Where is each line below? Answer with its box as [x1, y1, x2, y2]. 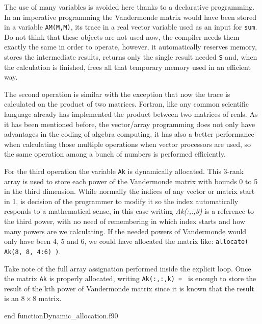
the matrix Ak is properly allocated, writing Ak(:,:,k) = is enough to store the [4, 273, 256, 284]
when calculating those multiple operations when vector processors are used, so [4, 138, 251, 149]
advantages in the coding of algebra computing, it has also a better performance [4, 129, 254, 139]
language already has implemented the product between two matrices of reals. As [4, 109, 258, 119]
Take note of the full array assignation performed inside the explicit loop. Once [4, 263, 251, 273]
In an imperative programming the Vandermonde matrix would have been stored [4, 11, 256, 22]
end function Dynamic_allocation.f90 [4, 310, 118, 320]
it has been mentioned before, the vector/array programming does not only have [4, 118, 255, 129]
